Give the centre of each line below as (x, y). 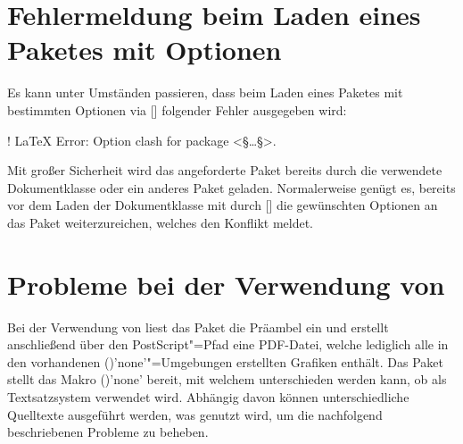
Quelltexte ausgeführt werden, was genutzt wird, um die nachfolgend (195, 414)
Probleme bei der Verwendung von (226, 284)
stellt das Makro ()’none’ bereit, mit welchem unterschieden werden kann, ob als (227, 379)
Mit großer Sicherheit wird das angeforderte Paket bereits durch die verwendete (225, 170)
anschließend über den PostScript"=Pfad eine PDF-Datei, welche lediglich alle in (228, 344)
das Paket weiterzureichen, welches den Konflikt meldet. (160, 222)
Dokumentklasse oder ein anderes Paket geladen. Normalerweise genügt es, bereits (231, 187)
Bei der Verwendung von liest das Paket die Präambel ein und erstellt (198, 327)
